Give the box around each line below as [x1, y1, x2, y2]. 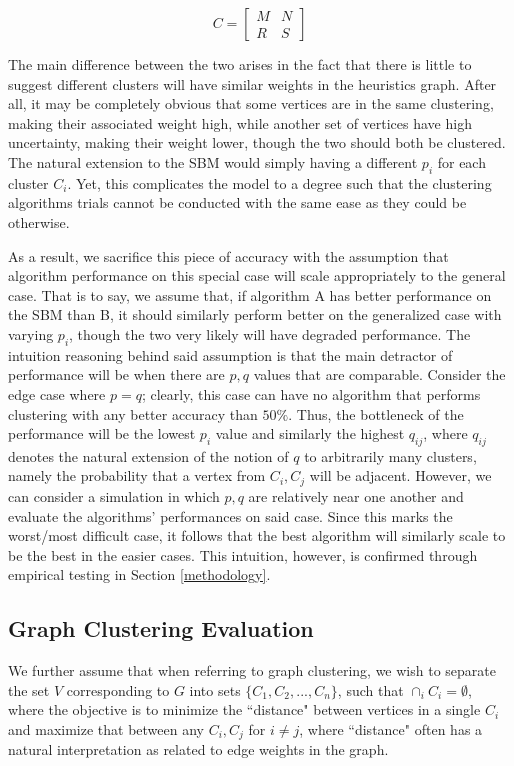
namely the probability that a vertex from [8, 465, 266, 486]
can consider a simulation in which [8, 485, 220, 506]
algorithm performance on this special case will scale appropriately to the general [8, 265, 506, 286]
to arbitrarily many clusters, [304, 445, 477, 466]
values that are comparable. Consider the [253, 364, 506, 385]
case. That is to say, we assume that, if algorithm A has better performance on [8, 284, 492, 305]
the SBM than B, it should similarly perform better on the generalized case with [8, 304, 502, 325]
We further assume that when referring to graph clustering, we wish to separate [8, 660, 496, 681]
